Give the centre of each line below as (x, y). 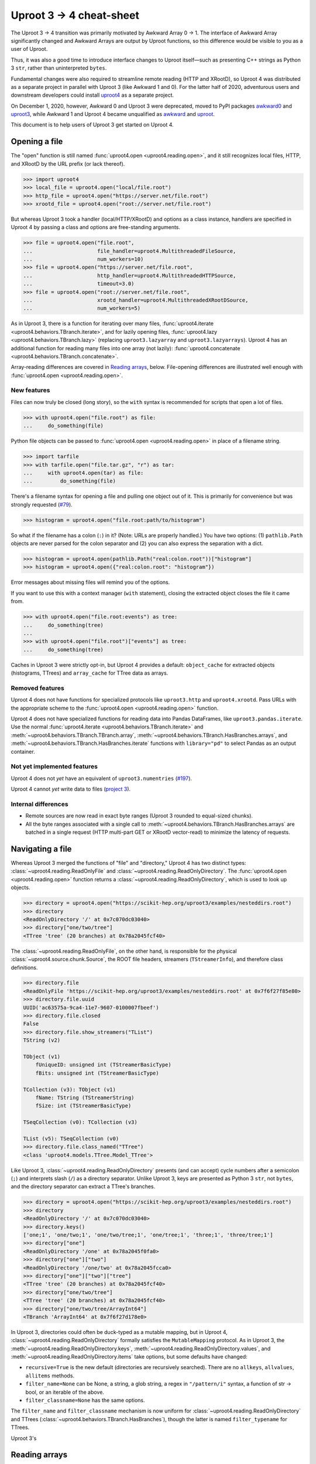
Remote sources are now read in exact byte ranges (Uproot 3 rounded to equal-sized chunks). (139, 816)
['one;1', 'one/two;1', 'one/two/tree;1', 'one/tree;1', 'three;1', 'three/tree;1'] (148, 1235)
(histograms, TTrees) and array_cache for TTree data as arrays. (90, 673)
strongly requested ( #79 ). (42, 504)
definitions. (24, 967)
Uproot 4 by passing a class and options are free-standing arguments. (96, 227)
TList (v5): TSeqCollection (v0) (71, 1138)
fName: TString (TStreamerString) (85, 1097)
